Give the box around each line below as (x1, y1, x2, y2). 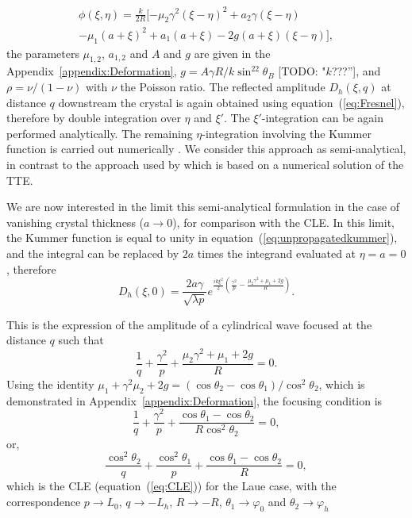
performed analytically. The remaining (6, 125, 193, 141)
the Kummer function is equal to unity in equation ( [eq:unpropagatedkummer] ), (6, 229, 398, 246)
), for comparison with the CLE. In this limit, (172, 213, 395, 230)
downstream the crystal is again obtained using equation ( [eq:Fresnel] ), (58, 94, 405, 110)
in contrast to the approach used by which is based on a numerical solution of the (6, 156, 404, 173)
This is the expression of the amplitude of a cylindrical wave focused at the (6, 316, 372, 332)
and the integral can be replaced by (6, 244, 179, 261)
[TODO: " (278, 63, 326, 79)
